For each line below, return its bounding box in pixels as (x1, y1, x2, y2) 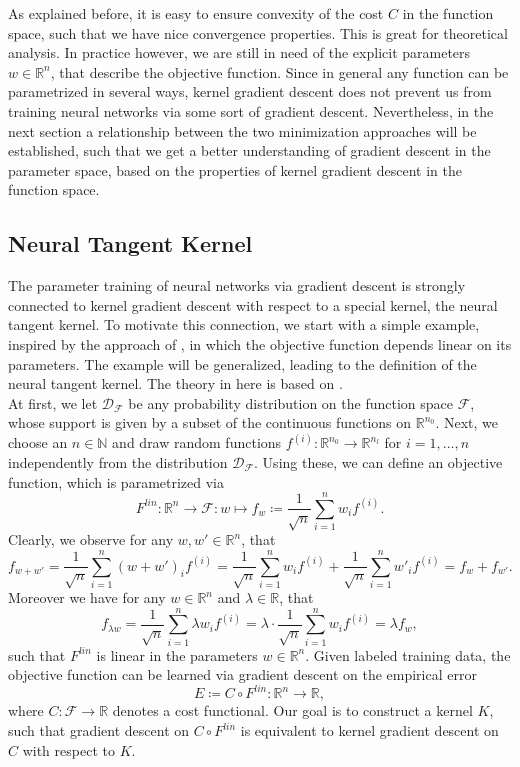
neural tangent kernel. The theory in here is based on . (8, 373, 343, 394)
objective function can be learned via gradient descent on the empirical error (8, 664, 477, 685)
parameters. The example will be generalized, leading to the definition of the (8, 353, 477, 374)
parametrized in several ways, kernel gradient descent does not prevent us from (8, 81, 492, 102)
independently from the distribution (8, 451, 228, 472)
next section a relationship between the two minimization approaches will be (8, 120, 477, 141)
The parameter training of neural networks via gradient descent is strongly (8, 275, 466, 296)
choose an (8, 432, 68, 453)
